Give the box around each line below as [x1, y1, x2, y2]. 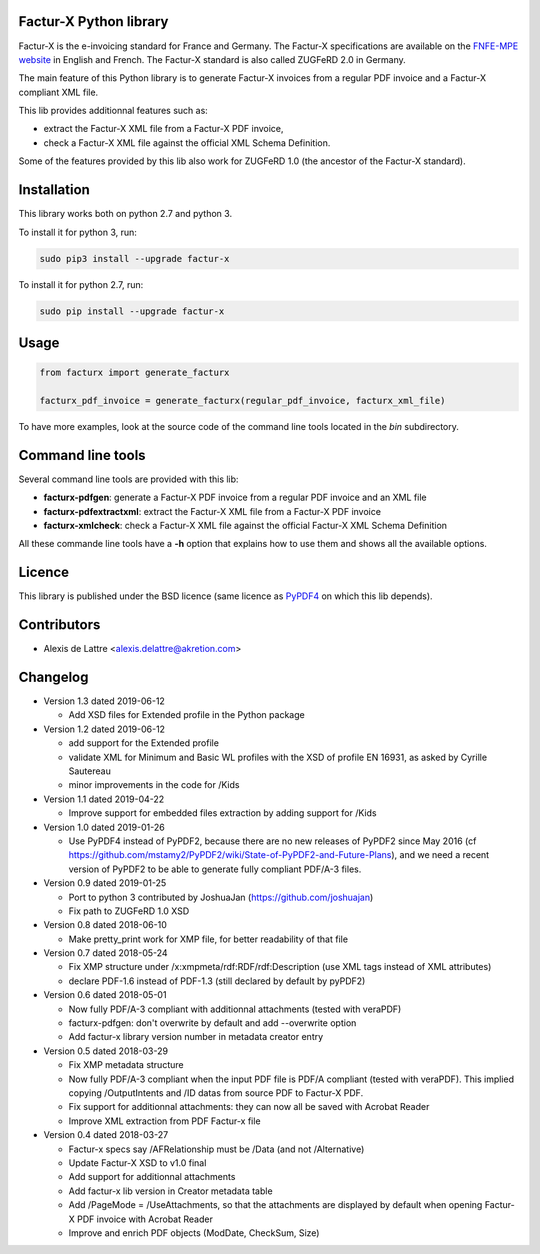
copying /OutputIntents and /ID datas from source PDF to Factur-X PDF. [68, 1086, 364, 1099]
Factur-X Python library [18, 13, 169, 30]
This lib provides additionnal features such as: [18, 105, 209, 117]
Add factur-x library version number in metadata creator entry [68, 1031, 324, 1043]
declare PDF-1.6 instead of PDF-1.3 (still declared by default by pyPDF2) [68, 975, 366, 987]
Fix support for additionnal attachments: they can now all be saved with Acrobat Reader [68, 1101, 430, 1113]
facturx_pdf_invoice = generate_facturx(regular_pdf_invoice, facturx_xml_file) [39, 395, 446, 406]
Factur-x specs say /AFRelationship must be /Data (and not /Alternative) [68, 1143, 365, 1155]
